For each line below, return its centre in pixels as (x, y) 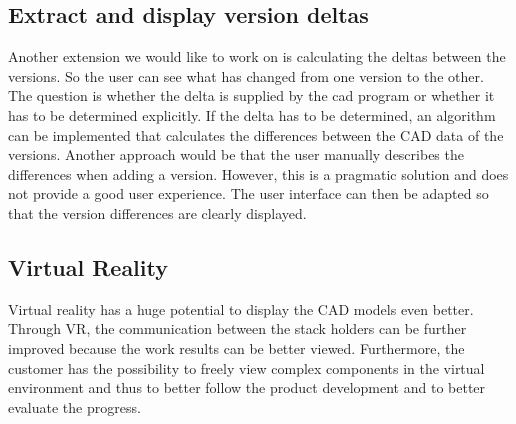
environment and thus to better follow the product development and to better (247, 387)
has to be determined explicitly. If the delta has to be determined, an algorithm (252, 114)
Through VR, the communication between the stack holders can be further (237, 328)
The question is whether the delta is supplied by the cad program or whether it (251, 95)
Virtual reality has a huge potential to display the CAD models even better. (241, 308)
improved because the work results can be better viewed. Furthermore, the (236, 347)
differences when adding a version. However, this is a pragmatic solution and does (258, 173)
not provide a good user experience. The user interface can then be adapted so (248, 193)
